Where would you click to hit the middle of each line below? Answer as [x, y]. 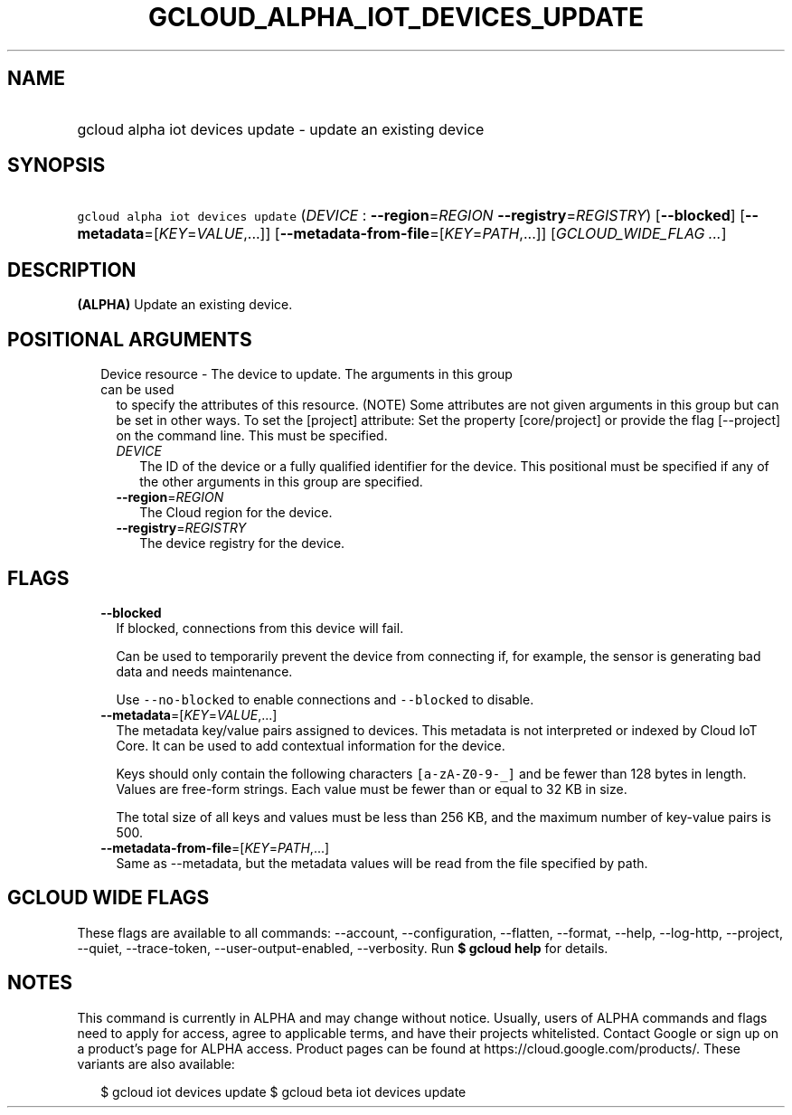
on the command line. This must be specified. [252, 436]
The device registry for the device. [242, 543]
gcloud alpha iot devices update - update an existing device [281, 129]
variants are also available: [156, 1063]
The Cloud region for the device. [236, 513]
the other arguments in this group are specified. [281, 482]
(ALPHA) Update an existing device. [185, 305]
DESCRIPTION [72, 269]
